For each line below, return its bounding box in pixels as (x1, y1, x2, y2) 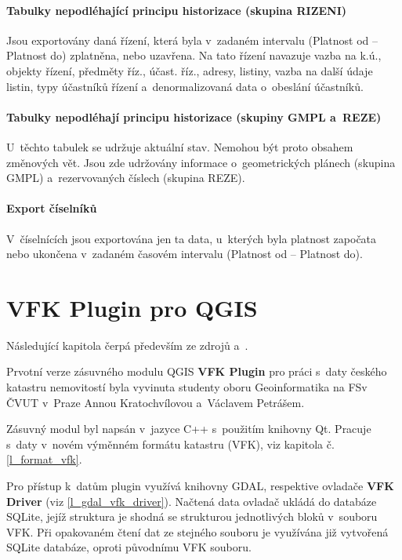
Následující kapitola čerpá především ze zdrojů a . (6, 336, 248, 353)
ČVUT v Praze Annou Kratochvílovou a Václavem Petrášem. (6, 394, 305, 410)
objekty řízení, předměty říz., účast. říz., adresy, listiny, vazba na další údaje (6, 62, 373, 78)
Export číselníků (6, 200, 97, 216)
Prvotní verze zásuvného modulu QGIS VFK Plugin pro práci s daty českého (6, 363, 387, 380)
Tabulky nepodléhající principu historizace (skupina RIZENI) (6, 2, 347, 18)
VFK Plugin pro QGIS (6, 291, 258, 323)
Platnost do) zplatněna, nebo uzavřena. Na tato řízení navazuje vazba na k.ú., (6, 47, 382, 64)
